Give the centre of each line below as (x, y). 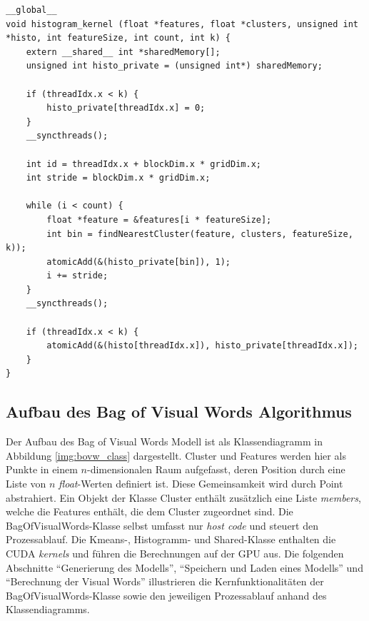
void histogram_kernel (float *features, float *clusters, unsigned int (182, 24)
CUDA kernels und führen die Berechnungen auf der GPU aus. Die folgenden (175, 553)
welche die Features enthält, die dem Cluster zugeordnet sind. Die (150, 511)
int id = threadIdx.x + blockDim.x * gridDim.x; (143, 164)
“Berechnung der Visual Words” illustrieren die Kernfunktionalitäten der (165, 581)
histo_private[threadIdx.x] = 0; (126, 108)
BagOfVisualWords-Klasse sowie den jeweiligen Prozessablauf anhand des (166, 595)
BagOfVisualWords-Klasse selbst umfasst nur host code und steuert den (162, 525)
